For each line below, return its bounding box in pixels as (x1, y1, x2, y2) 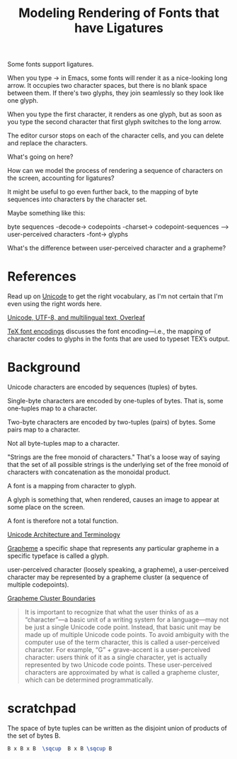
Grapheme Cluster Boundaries (7, 594, 96, 603)
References (7, 269, 76, 285)
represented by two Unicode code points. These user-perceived (24, 660, 212, 669)
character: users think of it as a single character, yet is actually (24, 653, 207, 662)
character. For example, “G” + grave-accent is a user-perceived (24, 646, 211, 654)
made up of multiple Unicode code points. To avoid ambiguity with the (24, 631, 230, 639)
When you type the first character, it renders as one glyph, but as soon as (7, 110, 222, 118)
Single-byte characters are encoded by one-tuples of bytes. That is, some (7, 397, 224, 405)
